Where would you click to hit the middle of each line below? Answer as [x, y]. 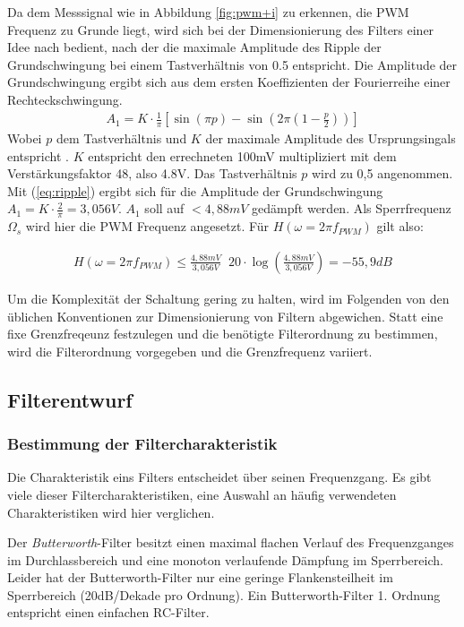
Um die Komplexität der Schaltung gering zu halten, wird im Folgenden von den [228, 298]
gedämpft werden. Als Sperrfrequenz [352, 208]
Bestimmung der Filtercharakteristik [142, 444]
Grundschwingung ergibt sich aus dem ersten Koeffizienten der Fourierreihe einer [229, 82]
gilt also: [400, 226]
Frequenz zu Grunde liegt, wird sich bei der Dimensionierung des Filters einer [221, 29]
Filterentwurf [70, 399]
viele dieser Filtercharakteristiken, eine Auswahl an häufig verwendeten [202, 494]
